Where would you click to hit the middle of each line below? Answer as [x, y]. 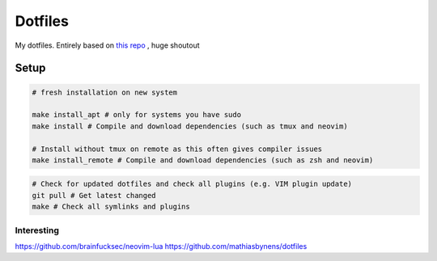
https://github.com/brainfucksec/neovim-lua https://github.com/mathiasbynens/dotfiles [161, 246]
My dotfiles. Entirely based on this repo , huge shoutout [107, 45]
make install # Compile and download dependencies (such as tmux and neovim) [190, 126]
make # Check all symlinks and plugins [111, 207]
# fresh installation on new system [105, 92]
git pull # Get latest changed [94, 195]
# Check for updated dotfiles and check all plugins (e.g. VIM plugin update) [192, 184]
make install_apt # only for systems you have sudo [137, 115]
